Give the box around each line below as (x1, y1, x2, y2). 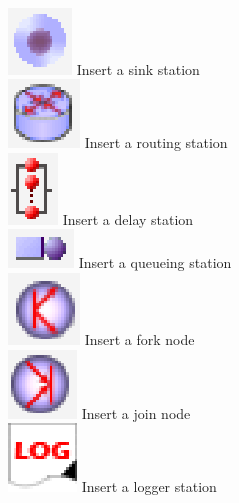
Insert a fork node (84, 328, 195, 349)
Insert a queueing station (78, 252, 232, 273)
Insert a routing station (84, 132, 228, 153)
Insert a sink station (76, 58, 200, 79)
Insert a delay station (62, 208, 194, 229)
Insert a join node (81, 402, 191, 423)
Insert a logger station (81, 476, 217, 497)
